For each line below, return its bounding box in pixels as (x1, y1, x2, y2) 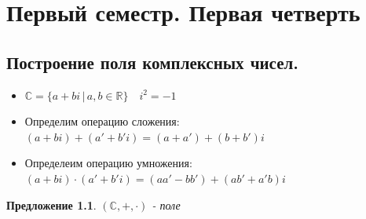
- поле (152, 196, 181, 213)
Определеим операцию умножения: (24, 155, 192, 171)
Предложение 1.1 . (6, 196, 97, 213)
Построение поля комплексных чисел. (6, 49, 298, 74)
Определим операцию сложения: (24, 113, 180, 130)
